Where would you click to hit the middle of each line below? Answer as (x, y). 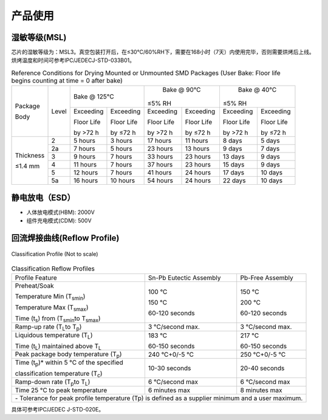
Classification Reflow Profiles (53, 269)
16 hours (86, 181)
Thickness (30, 155)
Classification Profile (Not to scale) (55, 254)
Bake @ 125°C (94, 97)
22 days (234, 181)
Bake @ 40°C (257, 90)
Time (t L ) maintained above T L (58, 346)
